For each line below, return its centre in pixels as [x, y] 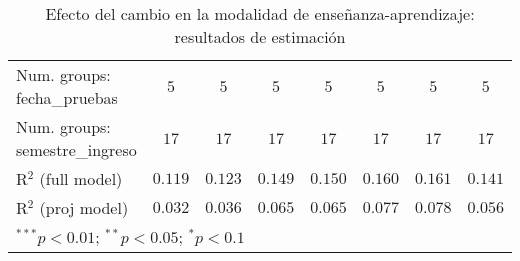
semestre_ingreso [76, 149]
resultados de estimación [260, 36]
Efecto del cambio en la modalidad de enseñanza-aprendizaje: [260, 13]
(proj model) [84, 207]
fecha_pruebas [67, 97]
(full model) [81, 178]
